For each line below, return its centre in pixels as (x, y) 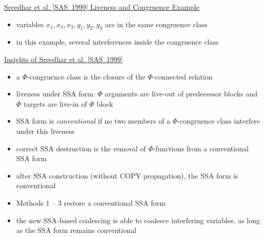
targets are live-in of (55, 103)
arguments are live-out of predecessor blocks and (181, 94)
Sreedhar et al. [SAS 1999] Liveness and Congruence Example (102, 7)
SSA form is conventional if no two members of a (93, 121)
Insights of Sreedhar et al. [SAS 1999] (64, 59)
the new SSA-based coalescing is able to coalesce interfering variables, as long (138, 220)
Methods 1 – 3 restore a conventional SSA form (91, 202)
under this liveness (45, 131)
